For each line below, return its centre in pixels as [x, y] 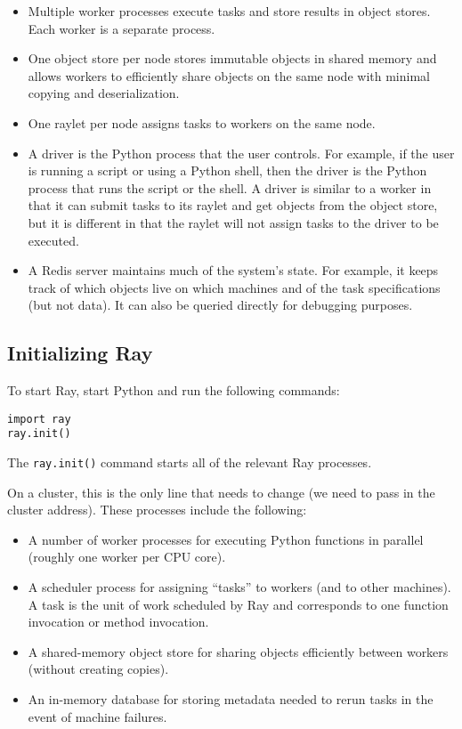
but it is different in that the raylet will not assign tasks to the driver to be [233, 222]
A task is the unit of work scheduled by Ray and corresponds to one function [238, 604]
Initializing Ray [80, 353]
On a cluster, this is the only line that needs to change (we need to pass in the [221, 492]
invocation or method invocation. [118, 622]
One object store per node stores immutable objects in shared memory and [232, 58]
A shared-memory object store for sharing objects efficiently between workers [238, 651]
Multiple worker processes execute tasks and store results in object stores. [229, 11]
